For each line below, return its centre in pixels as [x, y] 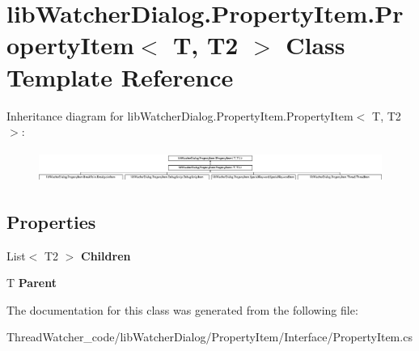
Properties [51, 221]
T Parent [32, 283]
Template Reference [120, 76]
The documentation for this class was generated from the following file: [182, 309]
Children [106, 255]
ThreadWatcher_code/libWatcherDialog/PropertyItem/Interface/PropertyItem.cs [209, 337]
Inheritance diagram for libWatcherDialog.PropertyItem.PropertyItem [180, 115]
